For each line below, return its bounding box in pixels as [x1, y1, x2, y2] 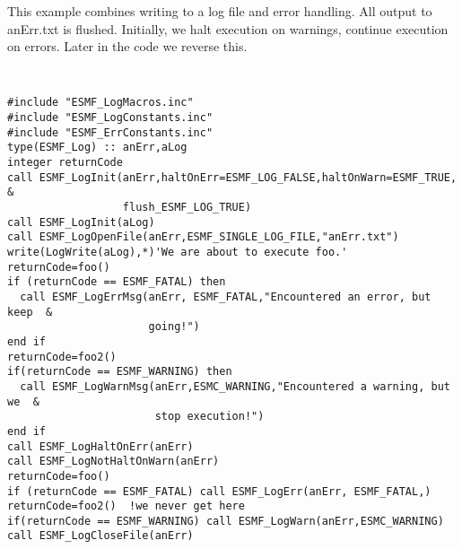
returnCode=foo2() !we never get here [7, 500, 245, 513]
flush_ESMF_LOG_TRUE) [122, 201, 252, 214]
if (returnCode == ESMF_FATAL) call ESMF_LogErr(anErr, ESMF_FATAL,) [7, 484, 431, 498]
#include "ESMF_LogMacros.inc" [7, 96, 194, 109]
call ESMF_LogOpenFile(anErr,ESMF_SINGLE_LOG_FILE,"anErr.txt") [7, 231, 399, 244]
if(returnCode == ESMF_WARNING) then [7, 365, 232, 379]
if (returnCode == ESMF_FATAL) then [7, 275, 226, 289]
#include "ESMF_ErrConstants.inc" [7, 126, 214, 139]
